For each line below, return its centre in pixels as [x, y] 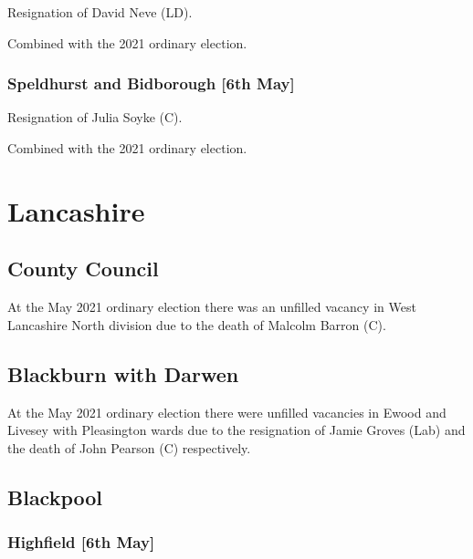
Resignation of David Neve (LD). [100, 12]
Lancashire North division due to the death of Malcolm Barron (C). [197, 324]
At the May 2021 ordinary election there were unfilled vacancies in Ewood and [227, 412]
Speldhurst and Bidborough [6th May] [151, 83]
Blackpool [55, 497]
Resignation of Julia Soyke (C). [95, 117]
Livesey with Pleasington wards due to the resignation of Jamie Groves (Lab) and [236, 430]
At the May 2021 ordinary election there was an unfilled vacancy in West [212, 307]
